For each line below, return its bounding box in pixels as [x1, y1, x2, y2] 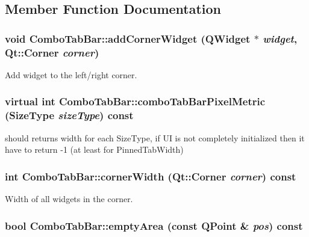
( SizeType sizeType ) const [5, 108, 134, 123]
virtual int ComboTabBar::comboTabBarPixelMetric [5, 94, 266, 109]
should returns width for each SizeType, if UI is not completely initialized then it [5, 131, 305, 144]
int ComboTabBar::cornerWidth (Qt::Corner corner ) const [5, 168, 296, 183]
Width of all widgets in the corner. [5, 192, 133, 205]
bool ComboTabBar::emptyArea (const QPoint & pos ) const [5, 218, 303, 233]
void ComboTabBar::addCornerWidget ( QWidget [5, 31, 251, 46]
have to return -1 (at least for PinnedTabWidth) [5, 143, 184, 156]
